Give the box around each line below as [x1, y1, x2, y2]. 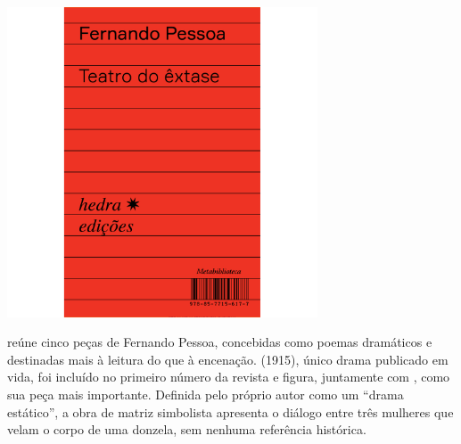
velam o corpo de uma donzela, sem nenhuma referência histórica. [7, 420, 366, 439]
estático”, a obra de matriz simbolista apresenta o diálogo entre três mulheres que [7, 402, 454, 421]
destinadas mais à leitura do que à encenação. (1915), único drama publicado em [7, 349, 449, 368]
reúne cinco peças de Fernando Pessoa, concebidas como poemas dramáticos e [7, 333, 432, 351]
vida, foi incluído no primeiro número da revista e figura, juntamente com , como [7, 367, 450, 386]
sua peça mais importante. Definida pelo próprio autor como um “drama [7, 385, 404, 404]
